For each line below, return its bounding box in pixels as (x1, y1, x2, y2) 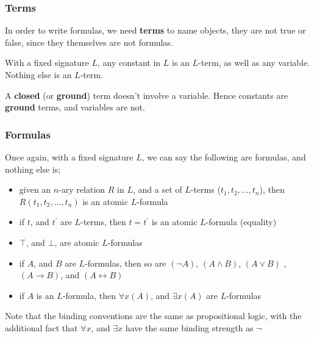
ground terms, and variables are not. (5, 101, 145, 113)
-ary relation (59, 183, 105, 196)
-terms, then (80, 215, 126, 228)
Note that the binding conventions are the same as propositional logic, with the (5, 309, 302, 322)
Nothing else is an (5, 68, 72, 81)
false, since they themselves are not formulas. (5, 35, 173, 48)
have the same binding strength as (125, 321, 254, 334)
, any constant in (98, 56, 161, 69)
